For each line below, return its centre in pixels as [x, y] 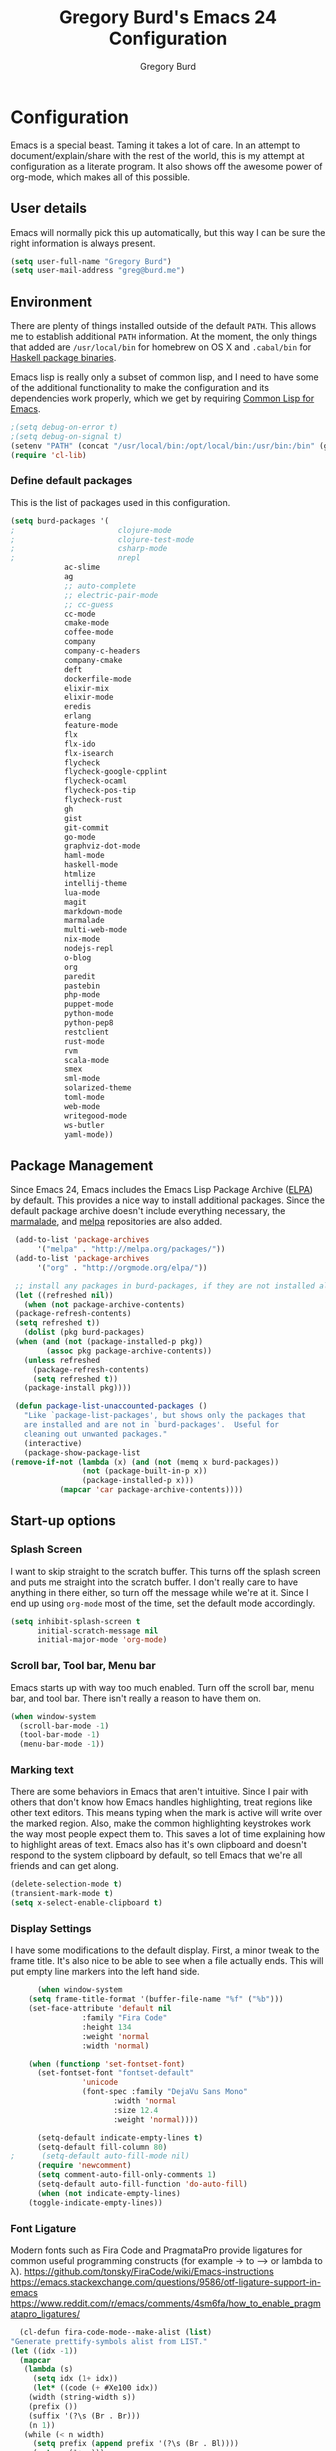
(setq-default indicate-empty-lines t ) [119, 2137]
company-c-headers [102, 651]
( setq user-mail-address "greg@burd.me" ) [98, 271]
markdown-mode [93, 911]
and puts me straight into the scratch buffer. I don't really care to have [154, 1582]
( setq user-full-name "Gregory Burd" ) [91, 261]
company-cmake [93, 660]
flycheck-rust [93, 800]
